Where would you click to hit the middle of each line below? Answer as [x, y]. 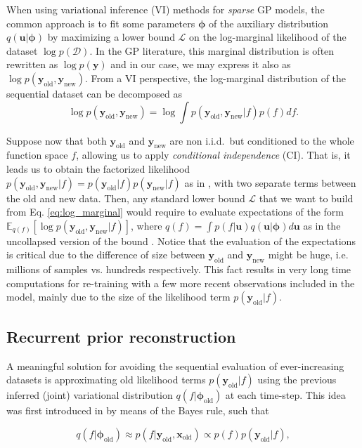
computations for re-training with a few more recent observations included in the [181, 283]
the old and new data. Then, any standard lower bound [126, 198]
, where [147, 225]
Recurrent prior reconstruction [121, 336]
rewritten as [32, 64]
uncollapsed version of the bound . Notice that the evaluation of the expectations [181, 241]
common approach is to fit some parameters [101, 23]
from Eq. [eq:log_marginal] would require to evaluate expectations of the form [175, 212]
